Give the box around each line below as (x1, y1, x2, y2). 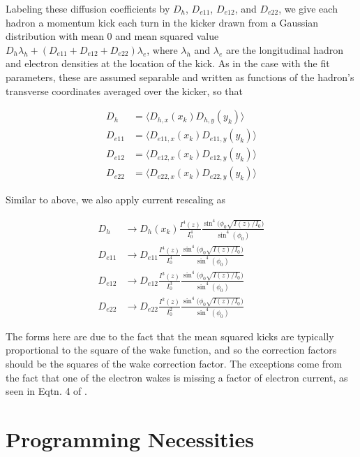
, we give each (278, 1, 338, 15)
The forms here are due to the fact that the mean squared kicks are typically (6, 328, 334, 343)
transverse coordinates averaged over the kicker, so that (6, 83, 243, 98)
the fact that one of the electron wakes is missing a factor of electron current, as (6, 370, 348, 384)
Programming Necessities (6, 424, 254, 453)
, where (147, 42, 178, 57)
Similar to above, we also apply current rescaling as (6, 192, 225, 207)
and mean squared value (115, 29, 219, 43)
